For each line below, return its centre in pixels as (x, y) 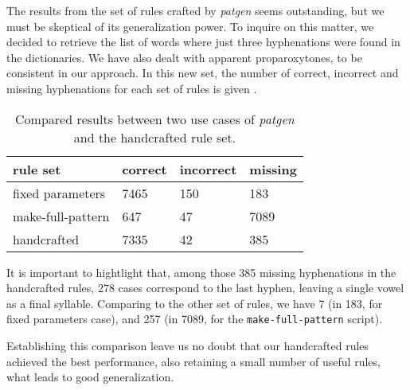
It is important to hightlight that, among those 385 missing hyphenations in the (201, 272)
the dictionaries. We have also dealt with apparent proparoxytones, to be (184, 57)
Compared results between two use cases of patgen (155, 119)
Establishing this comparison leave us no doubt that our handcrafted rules (188, 345)
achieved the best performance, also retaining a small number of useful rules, (193, 361)
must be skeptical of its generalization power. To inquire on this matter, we (190, 26)
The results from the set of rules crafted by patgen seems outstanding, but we (195, 10)
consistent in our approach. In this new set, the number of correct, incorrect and (203, 73)
